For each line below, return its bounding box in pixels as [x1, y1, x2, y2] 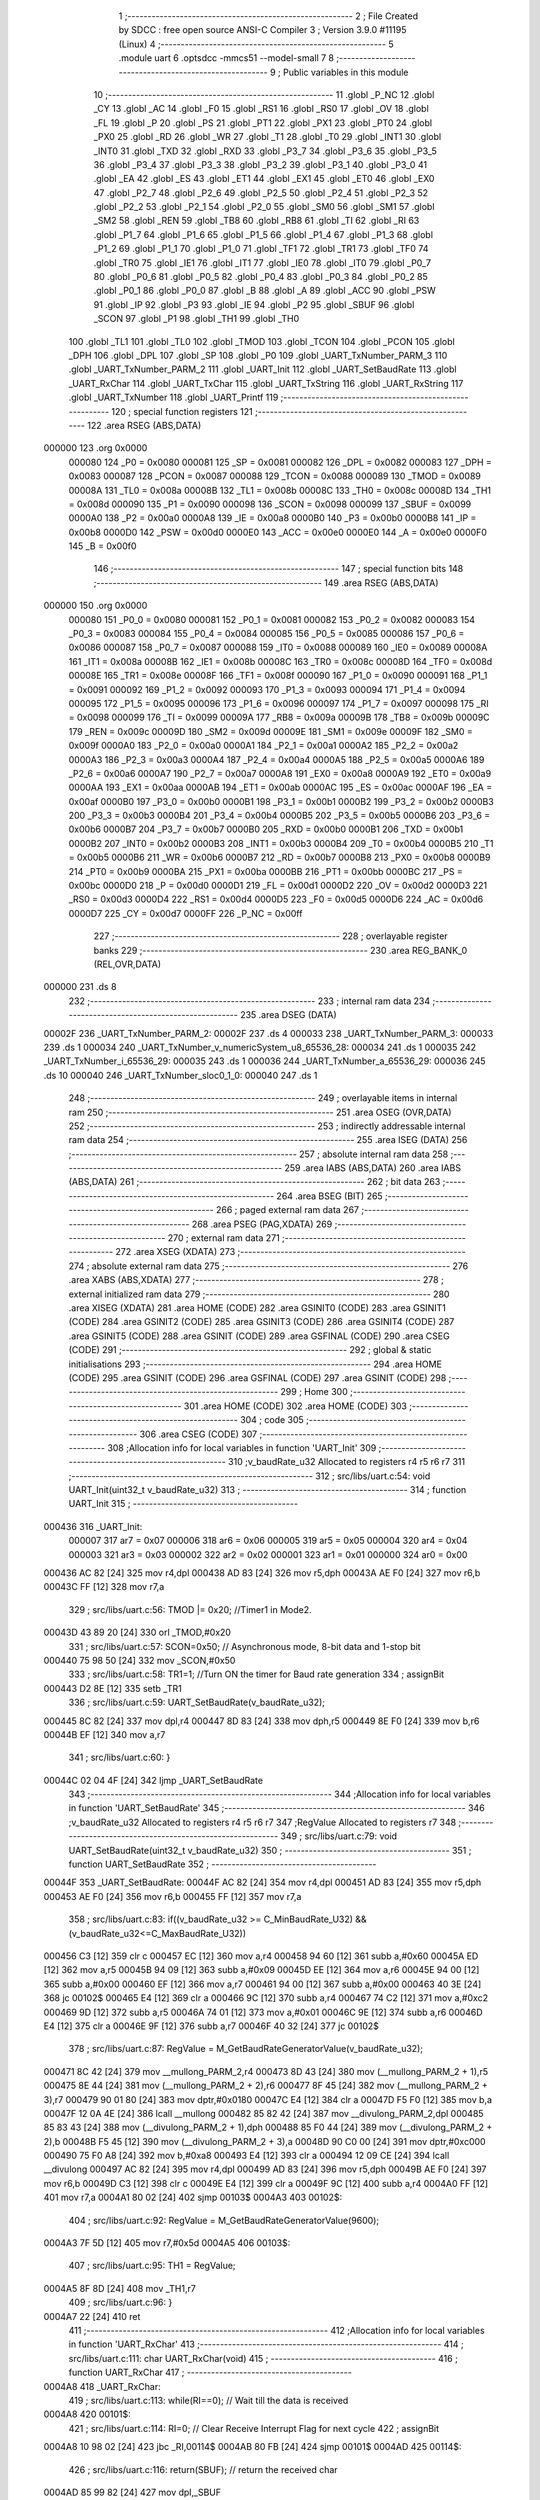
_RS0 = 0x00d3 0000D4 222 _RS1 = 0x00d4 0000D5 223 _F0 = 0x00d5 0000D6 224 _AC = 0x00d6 [68, 893, 484, 905]
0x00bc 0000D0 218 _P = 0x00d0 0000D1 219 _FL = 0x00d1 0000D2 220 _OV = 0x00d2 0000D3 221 [68, 880, 488, 892]
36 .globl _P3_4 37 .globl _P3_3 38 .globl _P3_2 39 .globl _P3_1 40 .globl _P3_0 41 [93, 158, 428, 170]
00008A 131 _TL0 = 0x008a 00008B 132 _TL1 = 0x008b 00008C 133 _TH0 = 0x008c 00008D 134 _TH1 [68, 484, 492, 496]
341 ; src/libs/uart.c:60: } [68, 1751, 171, 1764]
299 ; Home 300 [280, 1386, 349, 1398]
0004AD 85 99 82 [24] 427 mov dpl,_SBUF [43, 2486, 222, 2498]
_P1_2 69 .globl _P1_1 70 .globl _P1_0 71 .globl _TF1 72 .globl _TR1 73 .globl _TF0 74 [93, 243, 429, 255]
